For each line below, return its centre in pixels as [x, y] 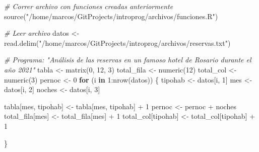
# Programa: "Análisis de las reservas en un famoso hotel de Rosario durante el [128, 60]
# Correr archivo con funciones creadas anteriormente [89, 6]
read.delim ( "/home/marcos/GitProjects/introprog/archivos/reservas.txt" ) [117, 43]
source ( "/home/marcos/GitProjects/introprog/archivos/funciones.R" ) [111, 16]
